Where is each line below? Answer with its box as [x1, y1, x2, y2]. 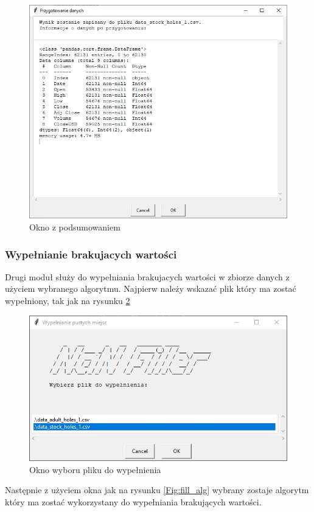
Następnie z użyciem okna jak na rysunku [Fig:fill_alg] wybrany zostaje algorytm [5, 483, 309, 496]
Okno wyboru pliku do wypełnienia [29, 463, 161, 476]
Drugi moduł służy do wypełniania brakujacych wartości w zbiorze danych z [5, 270, 290, 283]
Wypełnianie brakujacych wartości [5, 246, 177, 261]
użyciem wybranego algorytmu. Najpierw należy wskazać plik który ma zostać [5, 282, 296, 295]
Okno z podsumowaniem [29, 221, 120, 234]
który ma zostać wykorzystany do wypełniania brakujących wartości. [5, 495, 262, 508]
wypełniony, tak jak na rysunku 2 [5, 294, 130, 307]
